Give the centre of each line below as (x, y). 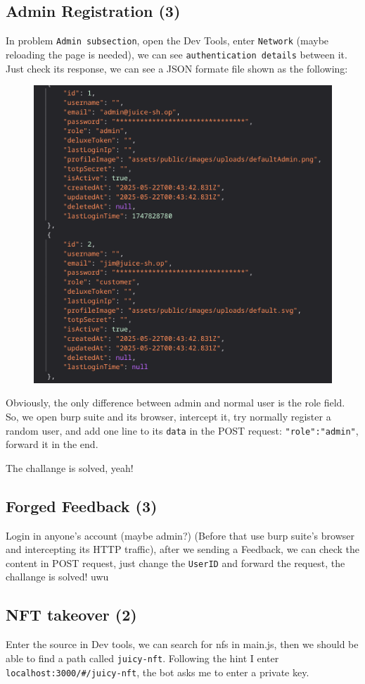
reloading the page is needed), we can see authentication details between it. (177, 54)
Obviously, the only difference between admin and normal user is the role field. (175, 403)
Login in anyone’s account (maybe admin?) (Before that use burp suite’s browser (180, 535)
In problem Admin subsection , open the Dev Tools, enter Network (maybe (167, 41)
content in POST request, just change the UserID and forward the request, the (175, 562)
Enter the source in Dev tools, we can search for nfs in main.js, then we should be (182, 644)
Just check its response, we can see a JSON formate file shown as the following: (177, 68)
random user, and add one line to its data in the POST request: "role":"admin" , (182, 430)
